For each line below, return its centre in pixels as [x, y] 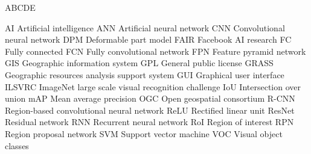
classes [17, 145]
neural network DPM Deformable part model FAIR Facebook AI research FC [148, 39]
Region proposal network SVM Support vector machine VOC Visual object [144, 133]
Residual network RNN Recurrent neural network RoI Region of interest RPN [149, 122]
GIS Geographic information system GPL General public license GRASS [139, 63]
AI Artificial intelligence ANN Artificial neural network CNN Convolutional [145, 27]
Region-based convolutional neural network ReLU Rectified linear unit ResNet [150, 110]
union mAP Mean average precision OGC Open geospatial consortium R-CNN [150, 98]
